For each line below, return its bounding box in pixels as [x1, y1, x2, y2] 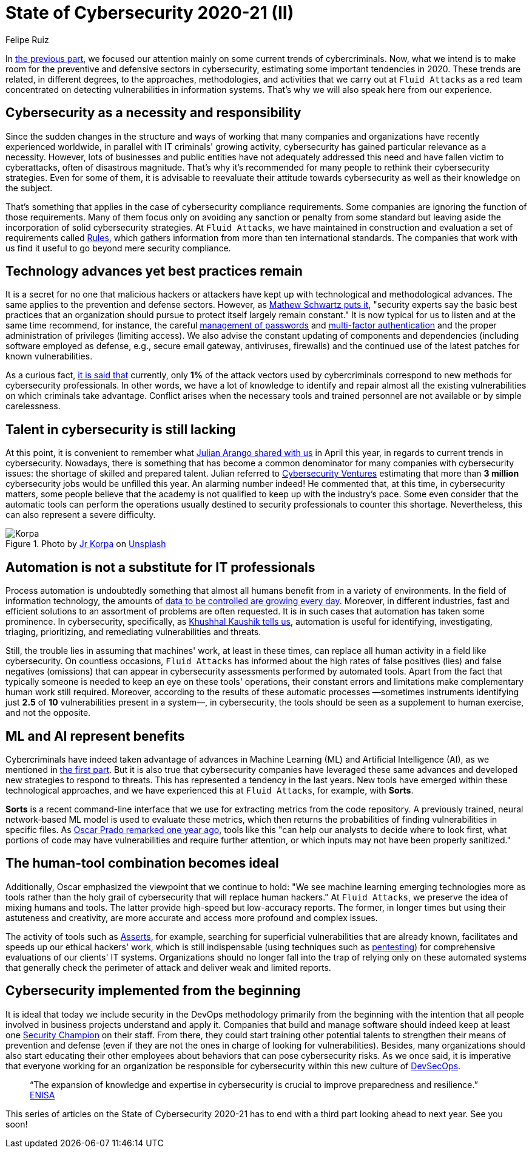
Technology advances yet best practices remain [5, 264, 303, 279]
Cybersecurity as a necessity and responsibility [5, 105, 301, 121]
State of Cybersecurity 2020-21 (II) [5, 2, 294, 23]
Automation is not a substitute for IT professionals [5, 559, 315, 575]
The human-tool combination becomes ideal [5, 855, 279, 871]
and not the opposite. [5, 707, 91, 718]
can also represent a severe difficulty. [5, 509, 156, 520]
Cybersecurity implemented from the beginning [5, 983, 301, 999]
